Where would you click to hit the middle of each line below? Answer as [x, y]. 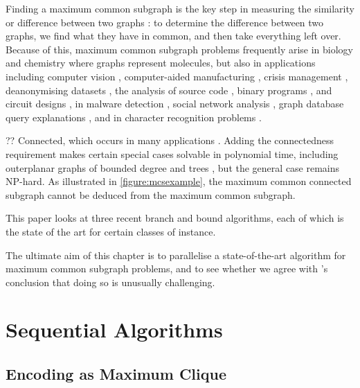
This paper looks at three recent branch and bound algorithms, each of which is [175, 218]
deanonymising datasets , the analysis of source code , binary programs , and [169, 90]
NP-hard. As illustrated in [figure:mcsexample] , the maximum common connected [179, 181]
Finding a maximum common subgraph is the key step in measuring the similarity [180, 8]
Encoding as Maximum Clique [116, 374]
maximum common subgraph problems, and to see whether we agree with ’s [167, 268]
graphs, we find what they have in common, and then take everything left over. [173, 36]
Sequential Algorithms [114, 329]
